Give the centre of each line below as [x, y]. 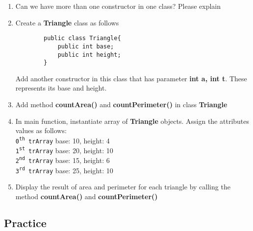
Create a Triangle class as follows [67, 22]
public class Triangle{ [82, 38]
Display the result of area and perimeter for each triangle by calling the [123, 187]
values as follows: [41, 130]
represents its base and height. [61, 88]
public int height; [89, 55]
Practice [25, 222]
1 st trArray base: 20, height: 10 [64, 150]
